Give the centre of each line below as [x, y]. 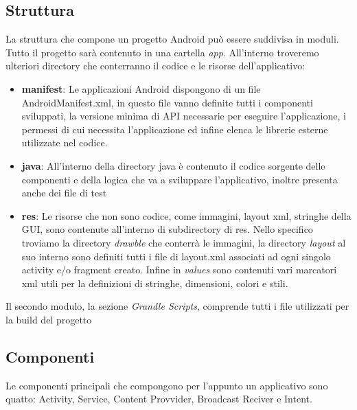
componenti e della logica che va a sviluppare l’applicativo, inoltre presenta [180, 179]
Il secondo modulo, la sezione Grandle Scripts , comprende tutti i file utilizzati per [177, 306]
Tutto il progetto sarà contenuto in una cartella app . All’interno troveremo [162, 52]
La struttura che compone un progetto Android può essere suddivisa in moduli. [172, 39]
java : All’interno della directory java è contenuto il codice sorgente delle [173, 165]
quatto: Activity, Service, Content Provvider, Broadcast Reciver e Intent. [159, 399]
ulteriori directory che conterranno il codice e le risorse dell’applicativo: [156, 66]
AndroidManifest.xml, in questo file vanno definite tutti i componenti [167, 102]
